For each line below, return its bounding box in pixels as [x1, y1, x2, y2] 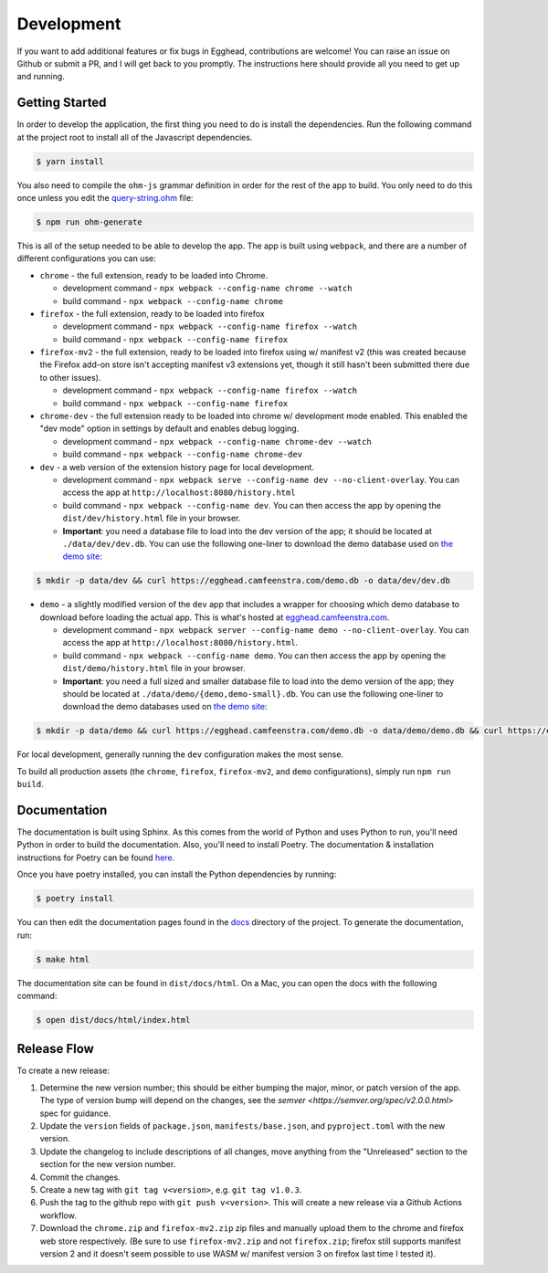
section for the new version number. [39, 1159, 176, 1170]
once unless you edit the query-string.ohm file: [16, 192, 194, 203]
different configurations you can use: [16, 253, 156, 264]
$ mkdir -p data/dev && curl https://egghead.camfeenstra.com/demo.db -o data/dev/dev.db [36, 575, 451, 586]
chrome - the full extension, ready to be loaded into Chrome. [39, 269, 269, 280]
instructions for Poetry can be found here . [16, 852, 175, 863]
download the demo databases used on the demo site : [62, 701, 269, 712]
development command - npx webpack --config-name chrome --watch [62, 283, 353, 294]
